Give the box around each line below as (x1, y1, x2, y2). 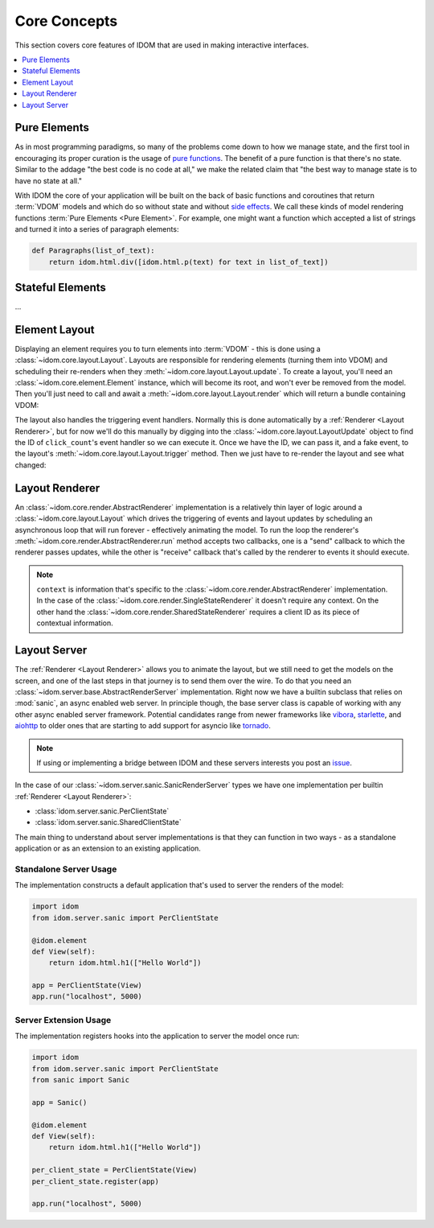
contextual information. (36, 618, 114, 628)
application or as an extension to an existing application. (14, 843, 201, 853)
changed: (14, 459, 47, 470)
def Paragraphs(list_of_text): (31, 246, 156, 255)
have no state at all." (14, 175, 83, 185)
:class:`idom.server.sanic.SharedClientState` (35, 818, 182, 827)
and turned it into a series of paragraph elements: (14, 225, 179, 234)
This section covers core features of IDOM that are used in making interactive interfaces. (14, 40, 309, 50)
